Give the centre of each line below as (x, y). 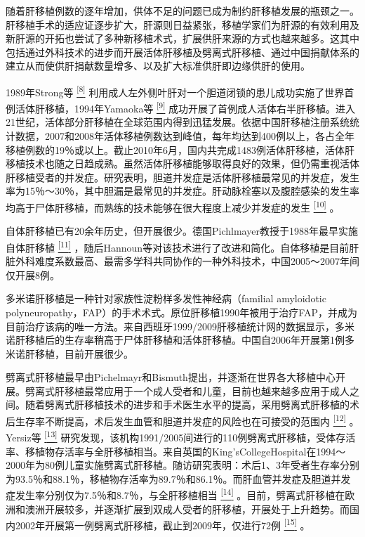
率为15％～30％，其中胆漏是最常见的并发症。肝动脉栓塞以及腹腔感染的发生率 (182, 191)
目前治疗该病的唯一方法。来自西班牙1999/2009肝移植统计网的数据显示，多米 (180, 326)
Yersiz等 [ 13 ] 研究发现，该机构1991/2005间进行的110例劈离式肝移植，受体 (171, 436)
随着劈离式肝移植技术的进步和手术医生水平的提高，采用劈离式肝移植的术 (192, 405)
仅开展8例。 (33, 274)
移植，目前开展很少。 (84, 353)
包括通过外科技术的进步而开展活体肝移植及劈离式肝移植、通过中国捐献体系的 (182, 52)
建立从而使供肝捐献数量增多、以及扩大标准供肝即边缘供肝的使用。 (158, 66)
